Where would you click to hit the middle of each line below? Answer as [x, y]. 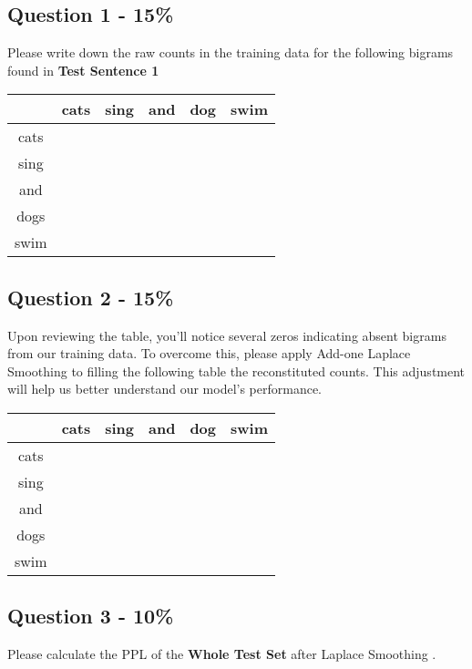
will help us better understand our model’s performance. [165, 389]
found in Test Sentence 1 [83, 70]
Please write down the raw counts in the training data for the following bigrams [231, 52]
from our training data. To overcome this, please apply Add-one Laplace [209, 353]
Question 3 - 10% [91, 616]
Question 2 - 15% [91, 297]
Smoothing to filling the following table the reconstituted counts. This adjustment [236, 371]
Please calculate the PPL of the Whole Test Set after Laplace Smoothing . [222, 654]
